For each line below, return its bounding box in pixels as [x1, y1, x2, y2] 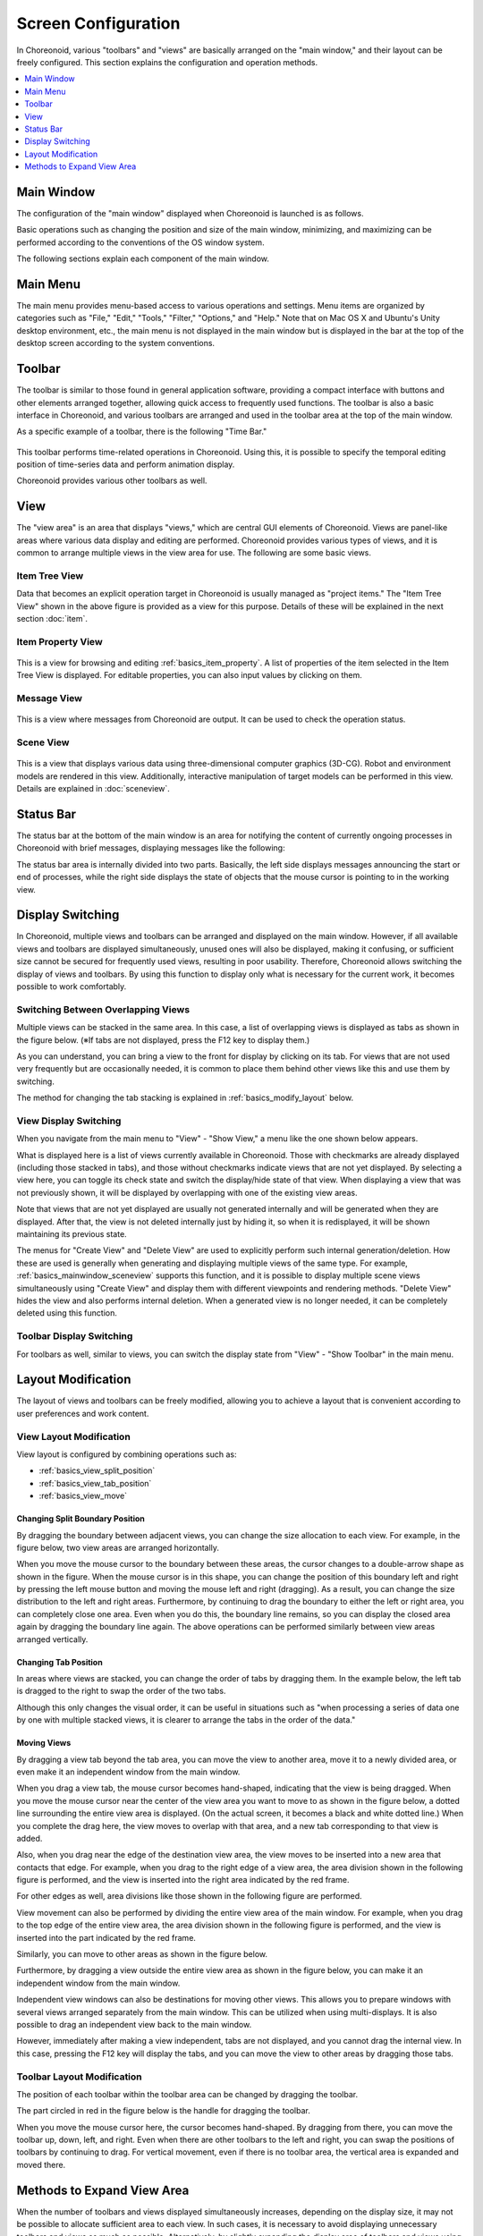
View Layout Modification [16, 1430, 131, 1443]
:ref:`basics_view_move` [38, 1490, 128, 1502]
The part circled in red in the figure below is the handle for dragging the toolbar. [16, 2105, 310, 2116]
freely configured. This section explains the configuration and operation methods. [16, 56, 318, 67]
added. [16, 1833, 43, 1843]
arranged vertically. [16, 1633, 89, 1645]
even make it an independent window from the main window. [16, 1766, 241, 1777]
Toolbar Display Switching [16, 1330, 133, 1342]
